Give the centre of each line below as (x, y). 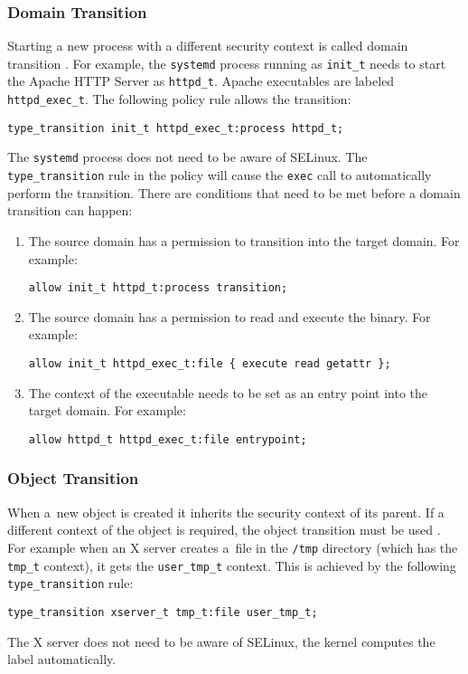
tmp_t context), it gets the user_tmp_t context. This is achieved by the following (232, 565)
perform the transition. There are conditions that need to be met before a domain (234, 192)
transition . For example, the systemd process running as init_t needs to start (227, 63)
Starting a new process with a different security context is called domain (208, 46)
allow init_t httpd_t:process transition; (158, 288)
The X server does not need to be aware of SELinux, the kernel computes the (221, 641)
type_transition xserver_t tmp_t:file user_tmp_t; (163, 612)
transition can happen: (70, 210)
